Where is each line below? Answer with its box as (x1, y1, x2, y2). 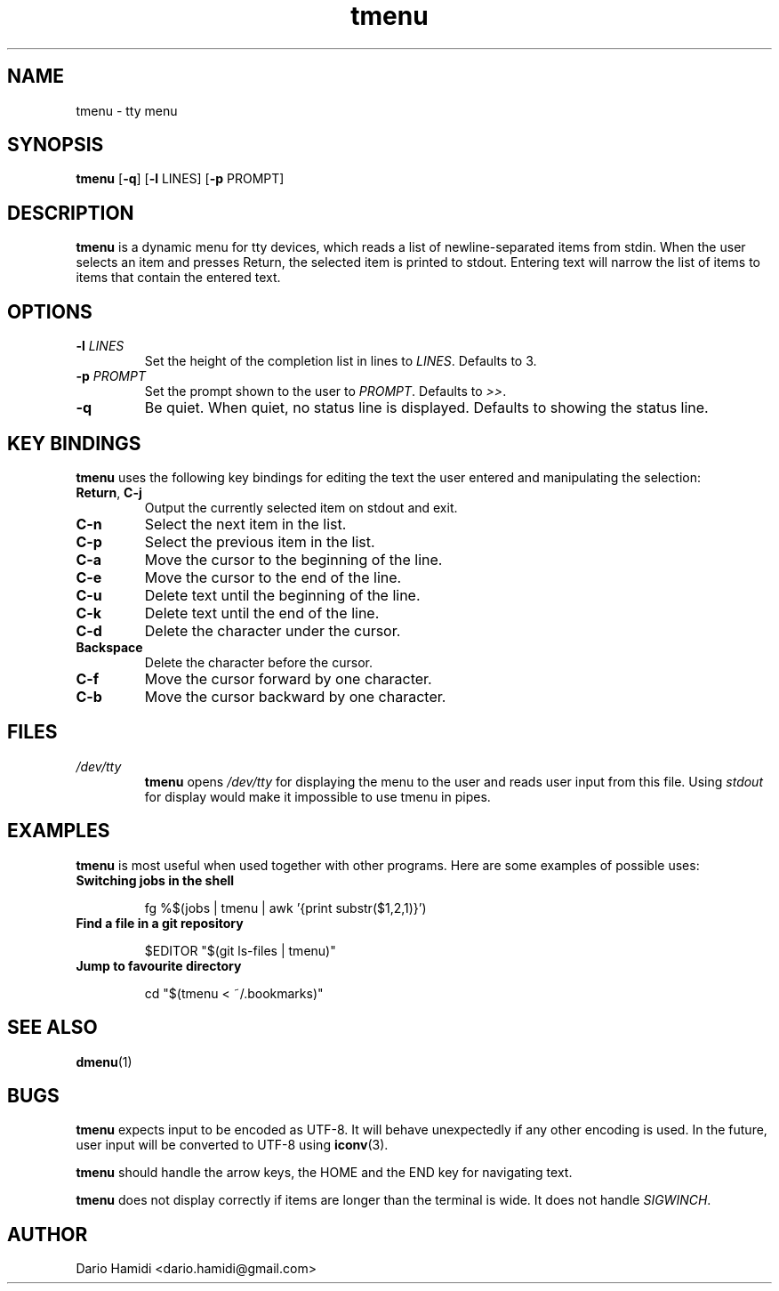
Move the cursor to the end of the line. (144, 568, 402, 586)
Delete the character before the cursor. (144, 654, 373, 670)
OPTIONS (7, 300, 92, 323)
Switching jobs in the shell (76, 872, 235, 888)
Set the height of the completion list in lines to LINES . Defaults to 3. (144, 353, 537, 369)
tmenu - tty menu (76, 102, 178, 118)
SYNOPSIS (7, 133, 104, 157)
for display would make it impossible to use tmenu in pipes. (144, 788, 491, 804)
